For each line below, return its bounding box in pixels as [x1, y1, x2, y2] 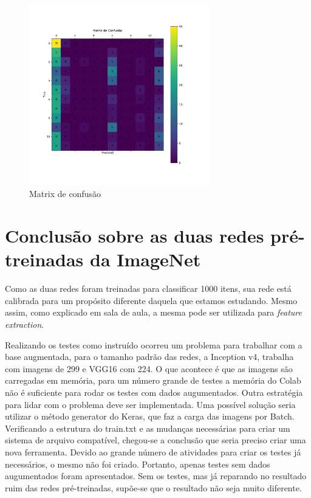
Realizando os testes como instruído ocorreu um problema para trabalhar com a [5, 338, 302, 351]
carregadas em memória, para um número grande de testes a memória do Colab [5, 374, 301, 387]
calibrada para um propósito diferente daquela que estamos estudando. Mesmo [5, 294, 298, 306]
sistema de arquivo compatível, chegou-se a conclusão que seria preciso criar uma [5, 434, 306, 446]
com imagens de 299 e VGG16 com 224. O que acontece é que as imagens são [5, 362, 293, 375]
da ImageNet [90, 247, 201, 272]
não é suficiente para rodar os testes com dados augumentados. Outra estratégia [5, 386, 303, 399]
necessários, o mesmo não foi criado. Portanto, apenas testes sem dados [5, 457, 270, 470]
